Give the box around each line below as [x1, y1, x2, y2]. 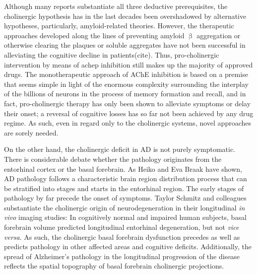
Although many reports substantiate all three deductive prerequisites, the [4, 1, 228, 11]
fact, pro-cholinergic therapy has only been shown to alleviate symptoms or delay [4, 98, 251, 108]
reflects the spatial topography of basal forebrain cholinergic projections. [4, 261, 224, 271]
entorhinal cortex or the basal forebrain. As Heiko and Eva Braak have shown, [4, 163, 242, 174]
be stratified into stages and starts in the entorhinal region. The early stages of [4, 183, 244, 193]
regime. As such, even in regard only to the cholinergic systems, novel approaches [4, 118, 251, 128]
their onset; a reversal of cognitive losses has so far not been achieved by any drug [4, 108, 254, 118]
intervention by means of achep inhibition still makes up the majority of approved [4, 59, 253, 69]
